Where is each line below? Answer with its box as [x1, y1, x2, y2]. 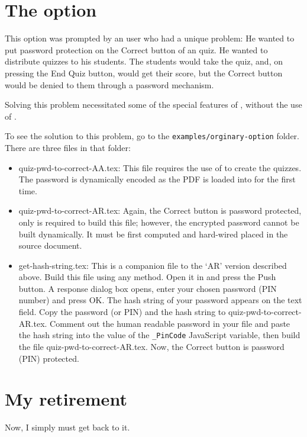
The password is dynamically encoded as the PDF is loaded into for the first [18, 173, 296, 185]
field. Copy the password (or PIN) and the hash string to [18, 306, 226, 318]
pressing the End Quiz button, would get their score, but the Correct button [5, 66, 283, 79]
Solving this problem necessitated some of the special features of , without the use [5, 98, 302, 111]
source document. [18, 239, 82, 252]
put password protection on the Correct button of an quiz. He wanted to [5, 43, 268, 56]
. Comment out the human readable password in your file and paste [44, 317, 290, 329]
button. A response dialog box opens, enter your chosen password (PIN [18, 282, 277, 294]
